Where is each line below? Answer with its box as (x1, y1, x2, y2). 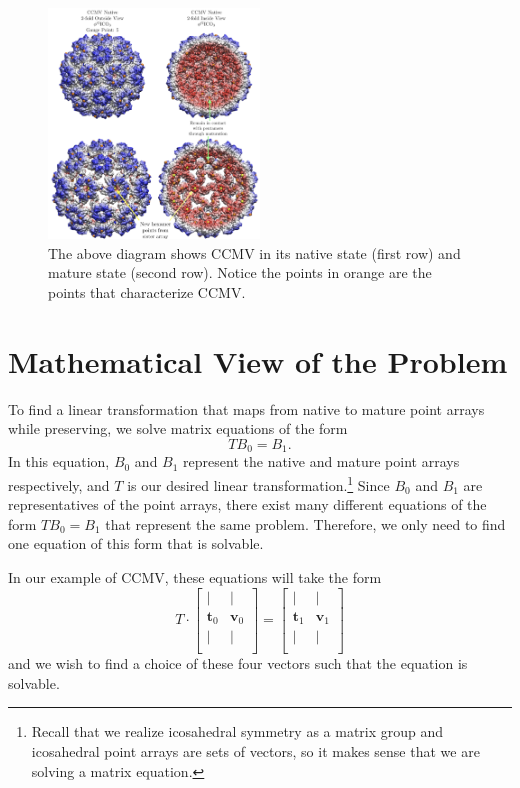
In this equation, (8, 451, 110, 472)
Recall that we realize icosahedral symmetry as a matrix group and (31, 721, 444, 742)
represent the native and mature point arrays (183, 451, 460, 472)
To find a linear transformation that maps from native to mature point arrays (8, 398, 485, 419)
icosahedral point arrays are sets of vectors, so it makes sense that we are (31, 740, 480, 761)
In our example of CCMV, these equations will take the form (8, 566, 382, 587)
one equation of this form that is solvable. (8, 533, 264, 554)
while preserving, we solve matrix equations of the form (8, 418, 348, 439)
